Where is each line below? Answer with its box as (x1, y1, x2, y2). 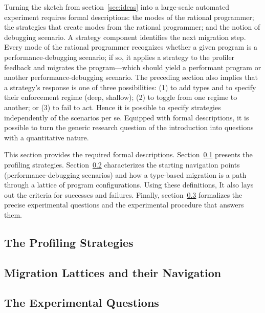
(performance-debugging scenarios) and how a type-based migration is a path (4, 169, 247, 180)
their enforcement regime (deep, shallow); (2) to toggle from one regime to (4, 92, 237, 102)
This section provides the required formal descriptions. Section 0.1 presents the (4, 149, 253, 160)
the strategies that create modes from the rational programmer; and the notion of (4, 22, 260, 32)
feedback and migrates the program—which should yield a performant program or (4, 61, 261, 72)
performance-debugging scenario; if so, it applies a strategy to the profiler (4, 51, 235, 62)
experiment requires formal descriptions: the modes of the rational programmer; (4, 11, 254, 22)
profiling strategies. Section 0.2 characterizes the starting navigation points (4, 159, 240, 170)
